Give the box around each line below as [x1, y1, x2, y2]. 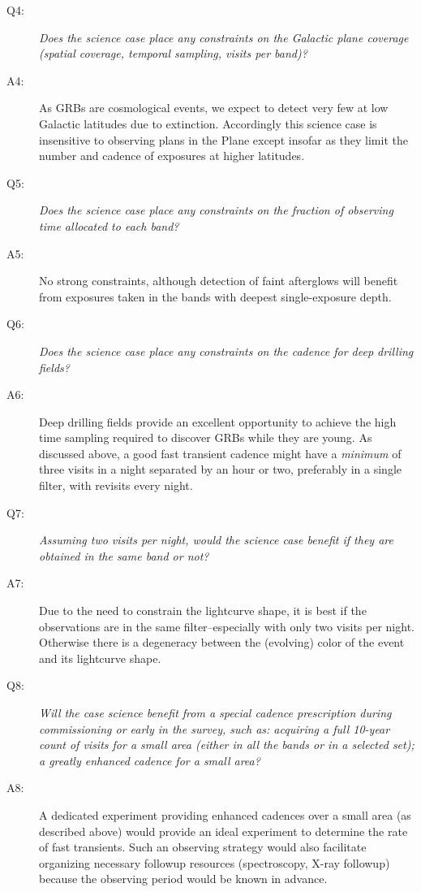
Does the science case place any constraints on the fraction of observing [39, 201, 393, 219]
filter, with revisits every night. [39, 477, 193, 494]
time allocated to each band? [39, 217, 179, 234]
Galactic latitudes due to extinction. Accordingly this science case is [39, 115, 377, 132]
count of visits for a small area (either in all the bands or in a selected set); [39, 736, 415, 753]
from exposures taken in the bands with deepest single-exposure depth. [39, 288, 392, 305]
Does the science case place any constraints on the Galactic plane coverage [39, 28, 409, 45]
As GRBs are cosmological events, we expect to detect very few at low [39, 99, 389, 116]
